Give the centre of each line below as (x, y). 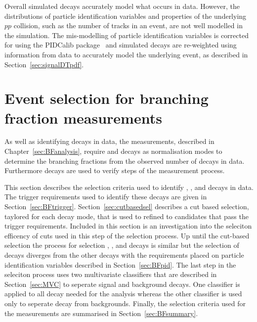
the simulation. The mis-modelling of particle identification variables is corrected (127, 35)
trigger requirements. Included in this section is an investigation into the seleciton (128, 226)
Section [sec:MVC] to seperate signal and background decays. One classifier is (122, 284)
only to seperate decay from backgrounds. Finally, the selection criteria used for (125, 303)
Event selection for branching (107, 98)
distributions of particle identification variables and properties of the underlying (126, 16)
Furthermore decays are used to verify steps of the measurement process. (115, 170)
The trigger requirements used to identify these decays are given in (106, 197)
